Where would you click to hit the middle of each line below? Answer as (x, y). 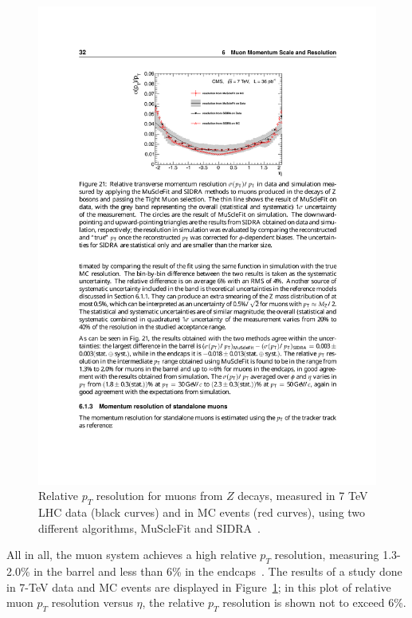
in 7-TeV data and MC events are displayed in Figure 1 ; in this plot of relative (199, 587)
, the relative (173, 602)
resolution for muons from (159, 496)
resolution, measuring (327, 555)
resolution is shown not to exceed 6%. (314, 602)
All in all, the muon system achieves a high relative (131, 555)
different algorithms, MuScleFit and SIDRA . (149, 527)
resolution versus (92, 602)
